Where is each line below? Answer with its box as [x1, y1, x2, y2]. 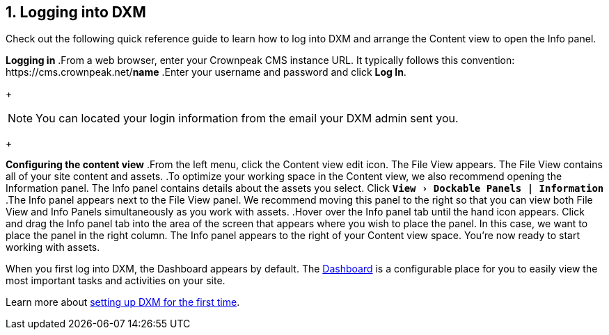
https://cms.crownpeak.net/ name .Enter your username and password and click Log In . [6, 66, 406, 79]
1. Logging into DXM [6, 3, 146, 21]
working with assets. [6, 241, 100, 254]
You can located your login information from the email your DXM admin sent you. [35, 111, 459, 126]
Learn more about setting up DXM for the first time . [6, 296, 240, 309]
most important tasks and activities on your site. [6, 275, 226, 287]
